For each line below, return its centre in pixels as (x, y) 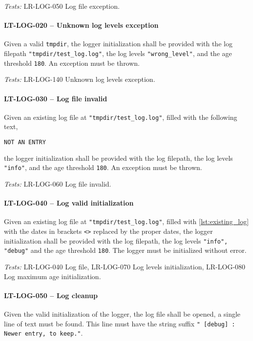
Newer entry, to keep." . (43, 333)
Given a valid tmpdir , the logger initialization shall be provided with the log (118, 44)
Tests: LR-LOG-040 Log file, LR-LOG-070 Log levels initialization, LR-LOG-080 (125, 266)
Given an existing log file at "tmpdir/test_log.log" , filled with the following (121, 117)
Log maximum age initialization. (53, 276)
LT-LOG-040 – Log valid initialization (69, 203)
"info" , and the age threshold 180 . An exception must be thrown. (103, 167)
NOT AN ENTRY (25, 142)
